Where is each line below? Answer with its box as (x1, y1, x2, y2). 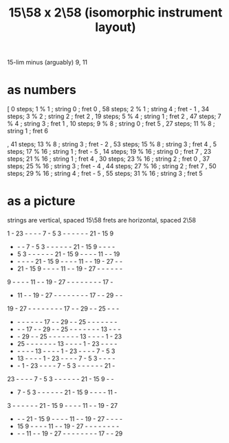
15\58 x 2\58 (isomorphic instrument (8, 5, 223, 21)
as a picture (7, 194, 76, 209)
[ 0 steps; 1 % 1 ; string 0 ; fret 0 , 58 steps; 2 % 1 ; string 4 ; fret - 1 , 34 (7, 105, 210, 113)
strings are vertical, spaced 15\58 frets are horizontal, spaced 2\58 (7, 216, 196, 225)
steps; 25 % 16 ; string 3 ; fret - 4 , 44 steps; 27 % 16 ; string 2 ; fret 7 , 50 (7, 162, 217, 170)
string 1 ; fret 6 (7, 127, 48, 135)
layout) (95, 19, 136, 35)
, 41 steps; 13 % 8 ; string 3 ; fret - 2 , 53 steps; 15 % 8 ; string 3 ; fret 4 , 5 (7, 140, 217, 148)
